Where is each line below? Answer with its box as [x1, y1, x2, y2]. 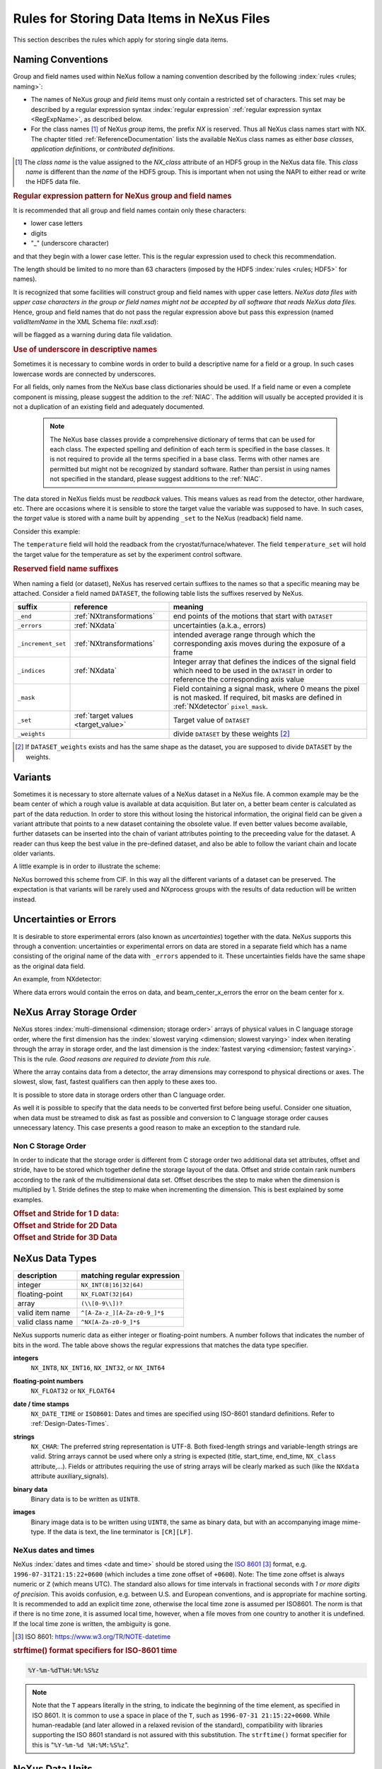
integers [13, 1354, 39, 1362]
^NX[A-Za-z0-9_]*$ [81, 1318, 141, 1326]
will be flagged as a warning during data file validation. [13, 330, 173, 339]
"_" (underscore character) [30, 239, 110, 248]
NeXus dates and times [13, 1545, 95, 1555]
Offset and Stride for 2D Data [13, 1221, 117, 1231]
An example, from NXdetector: [13, 975, 102, 984]
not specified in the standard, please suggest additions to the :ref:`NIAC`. [50, 475, 263, 483]
